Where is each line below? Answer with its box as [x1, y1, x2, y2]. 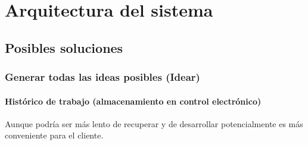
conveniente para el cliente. [5, 129, 104, 141]
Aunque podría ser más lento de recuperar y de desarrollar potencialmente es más [5, 117, 303, 130]
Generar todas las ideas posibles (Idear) [5, 70, 200, 84]
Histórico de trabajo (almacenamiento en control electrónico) [5, 94, 262, 107]
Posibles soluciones [5, 38, 123, 56]
